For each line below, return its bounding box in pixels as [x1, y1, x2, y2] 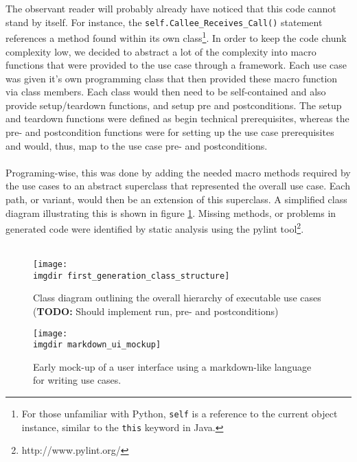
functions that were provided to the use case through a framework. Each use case [5, 58, 347, 72]
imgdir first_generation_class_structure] [33, 270, 230, 281]
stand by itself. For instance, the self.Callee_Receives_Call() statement [5, 14, 323, 29]
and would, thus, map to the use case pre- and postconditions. [5, 138, 268, 152]
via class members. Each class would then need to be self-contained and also [5, 84, 326, 99]
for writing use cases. [33, 373, 122, 387]
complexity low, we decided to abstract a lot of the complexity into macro [5, 44, 316, 58]
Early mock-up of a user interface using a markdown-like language [33, 359, 312, 373]
